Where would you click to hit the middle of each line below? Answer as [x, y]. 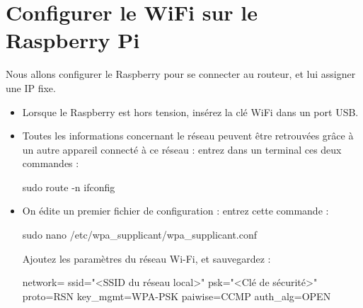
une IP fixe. [31, 87]
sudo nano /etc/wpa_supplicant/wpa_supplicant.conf [140, 235]
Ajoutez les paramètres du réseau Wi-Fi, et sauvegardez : [146, 258]
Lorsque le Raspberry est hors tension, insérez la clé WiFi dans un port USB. [190, 112]
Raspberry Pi [73, 40]
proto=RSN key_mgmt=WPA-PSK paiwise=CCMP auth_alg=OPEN [177, 296]
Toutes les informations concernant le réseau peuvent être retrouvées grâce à [188, 136]
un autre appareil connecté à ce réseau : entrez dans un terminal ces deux [182, 149]
